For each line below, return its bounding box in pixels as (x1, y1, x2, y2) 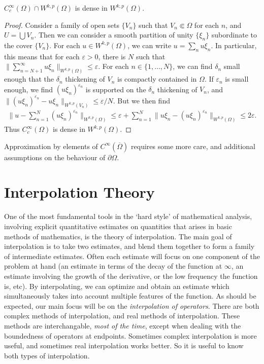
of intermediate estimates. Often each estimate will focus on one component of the (4, 250, 260, 261)
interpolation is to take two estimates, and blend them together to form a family (4, 241, 255, 251)
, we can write (127, 40, 172, 50)
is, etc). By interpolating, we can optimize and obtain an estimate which (4, 280, 229, 291)
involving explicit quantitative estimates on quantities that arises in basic (4, 221, 232, 231)
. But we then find (113, 95, 170, 105)
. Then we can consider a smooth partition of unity (34, 29, 193, 40)
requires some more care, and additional (131, 140, 255, 151)
